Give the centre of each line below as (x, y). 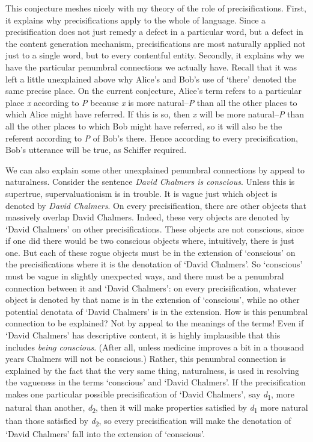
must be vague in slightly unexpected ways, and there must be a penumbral (145, 276)
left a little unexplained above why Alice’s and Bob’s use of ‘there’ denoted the (151, 79)
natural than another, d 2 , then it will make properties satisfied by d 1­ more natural (157, 408)
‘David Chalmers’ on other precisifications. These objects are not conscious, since (155, 229)
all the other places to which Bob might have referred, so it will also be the (144, 126)
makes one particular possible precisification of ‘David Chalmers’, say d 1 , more (150, 395)
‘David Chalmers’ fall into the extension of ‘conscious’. (105, 434)
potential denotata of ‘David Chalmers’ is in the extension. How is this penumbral (157, 311)
